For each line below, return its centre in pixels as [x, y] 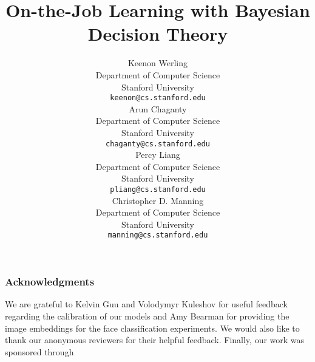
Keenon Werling [158, 63]
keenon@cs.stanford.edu [158, 98]
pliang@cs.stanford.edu [158, 189]
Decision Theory [158, 34]
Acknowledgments [50, 282]
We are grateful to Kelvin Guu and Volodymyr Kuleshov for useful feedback [146, 304]
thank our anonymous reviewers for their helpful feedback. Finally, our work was [155, 340]
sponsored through [39, 351]
